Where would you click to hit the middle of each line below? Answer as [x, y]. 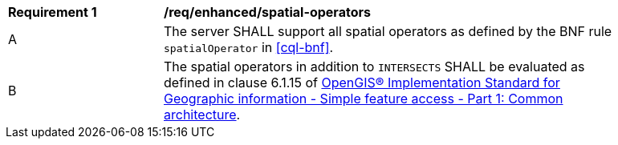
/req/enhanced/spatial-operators [267, 12]
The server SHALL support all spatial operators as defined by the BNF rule [388, 31]
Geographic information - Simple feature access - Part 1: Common [364, 99]
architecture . [202, 115]
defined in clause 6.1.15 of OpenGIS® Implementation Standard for [362, 83]
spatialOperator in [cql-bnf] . [249, 47]
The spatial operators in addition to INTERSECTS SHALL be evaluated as [374, 66]
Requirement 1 [53, 12]
